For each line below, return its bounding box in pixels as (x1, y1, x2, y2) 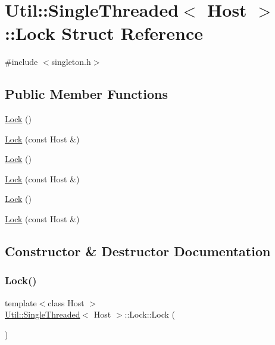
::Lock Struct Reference (5, 21, 203, 45)
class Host (48, 296, 85, 309)
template (5, 296, 37, 309)
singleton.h (51, 55, 91, 68)
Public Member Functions (5, 85, 168, 103)
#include (5, 55, 38, 68)
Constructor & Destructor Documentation (5, 242, 271, 260)
